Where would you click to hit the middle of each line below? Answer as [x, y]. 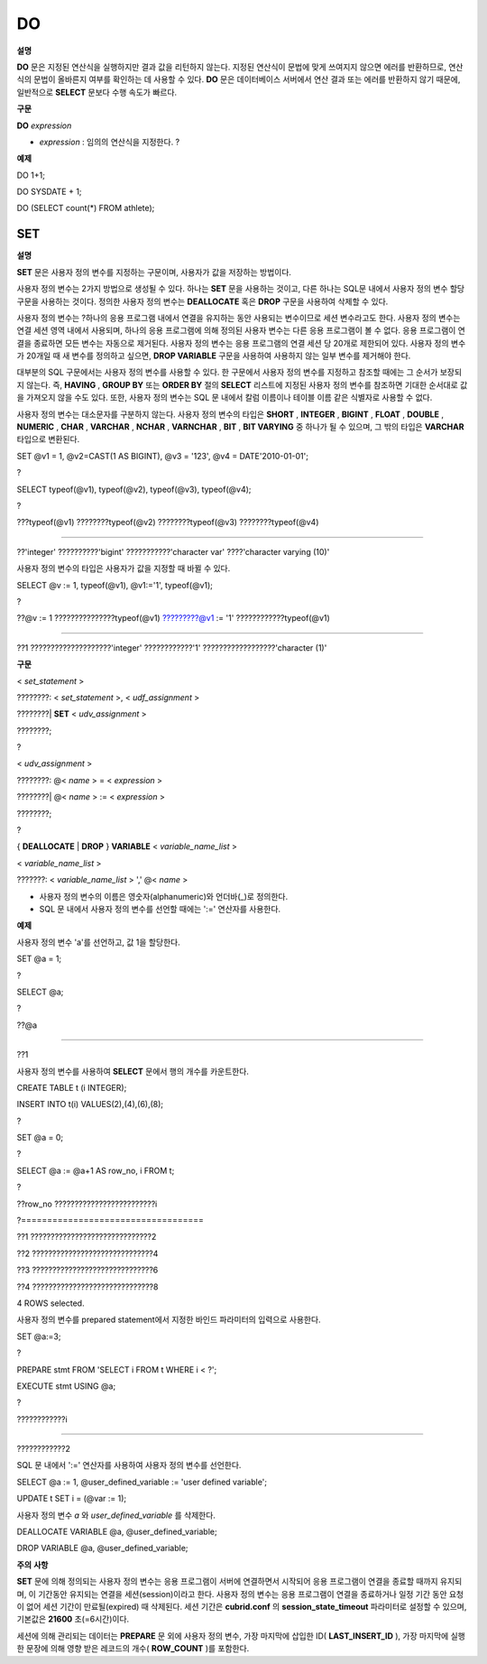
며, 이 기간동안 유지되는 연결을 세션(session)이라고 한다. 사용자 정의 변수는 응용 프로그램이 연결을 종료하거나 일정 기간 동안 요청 [240, 1594]
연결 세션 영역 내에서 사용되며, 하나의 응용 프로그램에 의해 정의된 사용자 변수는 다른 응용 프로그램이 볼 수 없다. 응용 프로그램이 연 [241, 330]
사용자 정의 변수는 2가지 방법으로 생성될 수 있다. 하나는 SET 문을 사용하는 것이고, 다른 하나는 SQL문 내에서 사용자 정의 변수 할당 [240, 289]
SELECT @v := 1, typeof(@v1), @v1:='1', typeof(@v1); [115, 585]
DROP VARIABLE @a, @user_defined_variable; [102, 1548]
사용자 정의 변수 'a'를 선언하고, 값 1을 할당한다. [98, 942]
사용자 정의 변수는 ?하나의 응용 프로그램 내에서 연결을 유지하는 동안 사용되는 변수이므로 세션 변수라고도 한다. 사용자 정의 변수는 [239, 318]
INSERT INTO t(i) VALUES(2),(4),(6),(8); [90, 1105]
